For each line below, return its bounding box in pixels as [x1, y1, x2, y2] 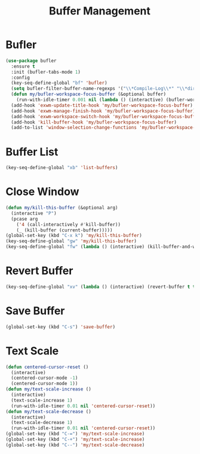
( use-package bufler [5, 58, 57, 64]
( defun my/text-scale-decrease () [5, 408, 92, 414]
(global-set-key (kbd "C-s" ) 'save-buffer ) [5, 324, 116, 330]
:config [11, 74, 30, 80]
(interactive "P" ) [11, 210, 57, 217]
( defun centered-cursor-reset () [5, 364, 89, 370]
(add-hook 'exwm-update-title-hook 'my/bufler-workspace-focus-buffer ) [11, 102, 193, 109]
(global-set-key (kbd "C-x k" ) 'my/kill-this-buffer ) [5, 233, 143, 239]
